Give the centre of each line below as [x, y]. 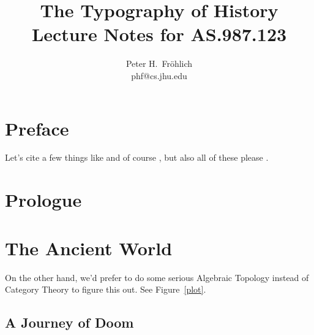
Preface [37, 128]
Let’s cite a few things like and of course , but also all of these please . [137, 157]
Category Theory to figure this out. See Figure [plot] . [106, 289]
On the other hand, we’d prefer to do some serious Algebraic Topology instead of [157, 277]
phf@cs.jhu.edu [159, 75]
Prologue [43, 200]
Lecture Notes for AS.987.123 [159, 34]
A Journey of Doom [69, 322]
